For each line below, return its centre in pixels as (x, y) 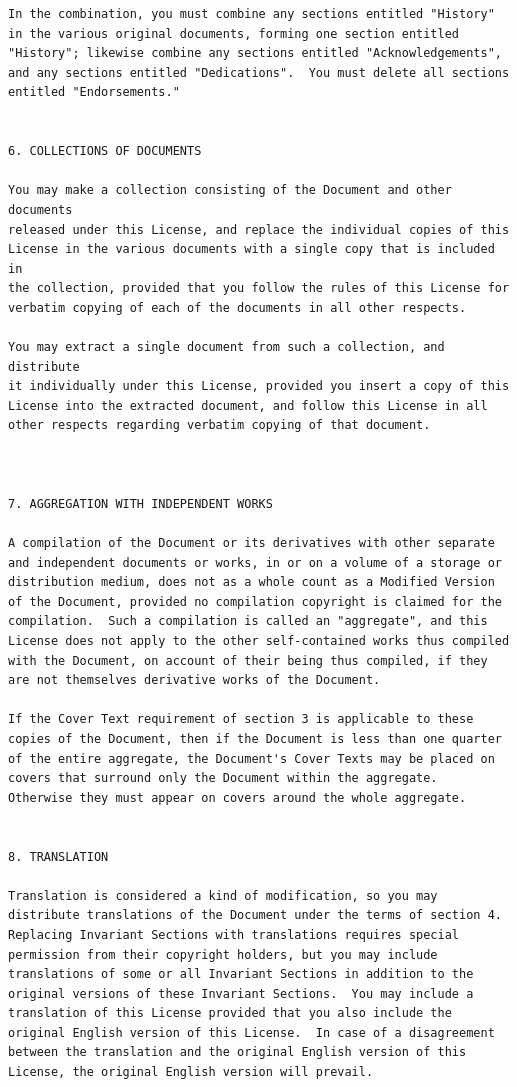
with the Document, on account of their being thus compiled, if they (248, 660)
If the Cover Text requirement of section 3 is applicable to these (241, 719)
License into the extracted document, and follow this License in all (248, 405)
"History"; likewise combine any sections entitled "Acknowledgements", (255, 53)
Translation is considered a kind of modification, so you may (223, 895)
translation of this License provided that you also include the (230, 1013)
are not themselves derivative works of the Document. (194, 680)
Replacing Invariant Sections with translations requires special (234, 934)
